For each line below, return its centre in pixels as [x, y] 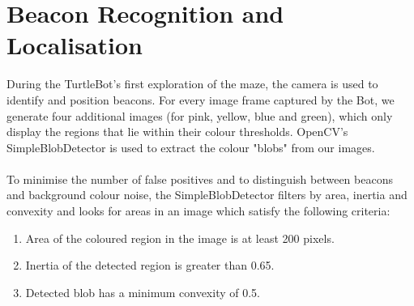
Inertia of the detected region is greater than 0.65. [150, 265]
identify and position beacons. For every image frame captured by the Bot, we [201, 99]
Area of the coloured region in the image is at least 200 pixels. [180, 238]
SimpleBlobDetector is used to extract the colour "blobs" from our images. [191, 147]
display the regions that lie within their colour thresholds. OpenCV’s [177, 132]
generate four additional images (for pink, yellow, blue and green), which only [200, 115]
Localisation [75, 45]
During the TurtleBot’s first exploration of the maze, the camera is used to [192, 84]
